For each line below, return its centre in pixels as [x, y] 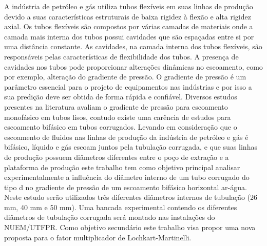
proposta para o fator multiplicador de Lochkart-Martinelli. [98, 237]
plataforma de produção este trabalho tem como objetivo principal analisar [122, 167]
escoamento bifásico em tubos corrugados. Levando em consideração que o [121, 127]
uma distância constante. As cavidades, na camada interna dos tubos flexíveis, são [133, 46]
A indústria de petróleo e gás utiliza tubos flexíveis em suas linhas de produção [129, 6]
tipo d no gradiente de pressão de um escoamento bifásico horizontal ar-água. [126, 187]
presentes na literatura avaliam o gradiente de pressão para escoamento [116, 106]
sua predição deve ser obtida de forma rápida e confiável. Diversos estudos [121, 97]
